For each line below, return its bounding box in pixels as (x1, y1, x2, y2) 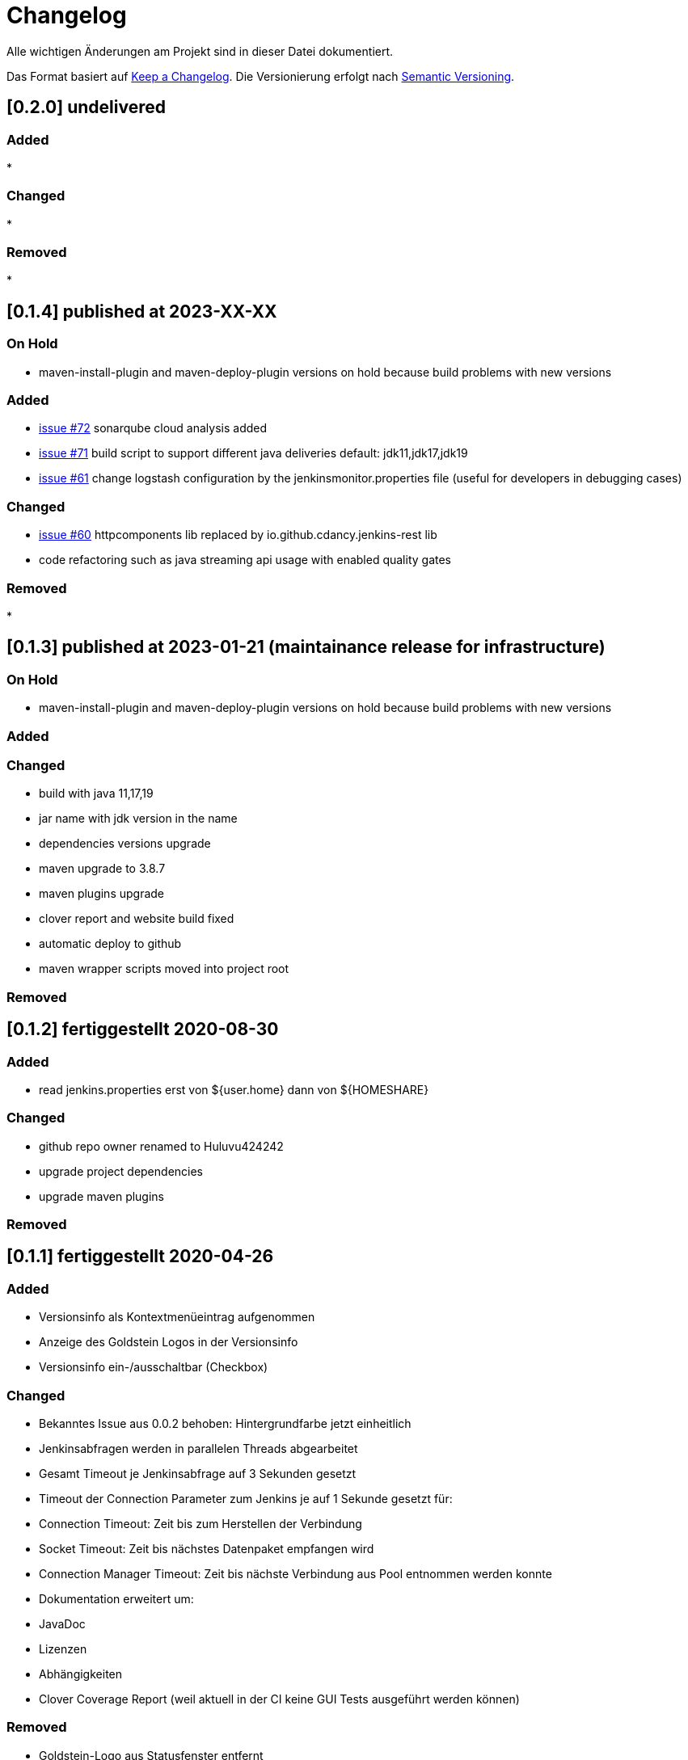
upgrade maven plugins (39, 1189, 165, 1203)
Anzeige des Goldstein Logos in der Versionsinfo (39, 1335, 298, 1349)
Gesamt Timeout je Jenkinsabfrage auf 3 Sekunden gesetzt (39, 1466, 357, 1480)
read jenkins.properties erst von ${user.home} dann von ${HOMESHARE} (39, 1082, 429, 1097)
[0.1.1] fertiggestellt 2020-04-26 (6, 1246, 274, 1267)
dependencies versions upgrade (39, 836, 211, 851)
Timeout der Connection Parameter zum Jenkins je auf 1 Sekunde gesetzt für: (39, 1491, 453, 1505)
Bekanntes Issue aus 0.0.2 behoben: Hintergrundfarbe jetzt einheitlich (39, 1416, 412, 1430)
